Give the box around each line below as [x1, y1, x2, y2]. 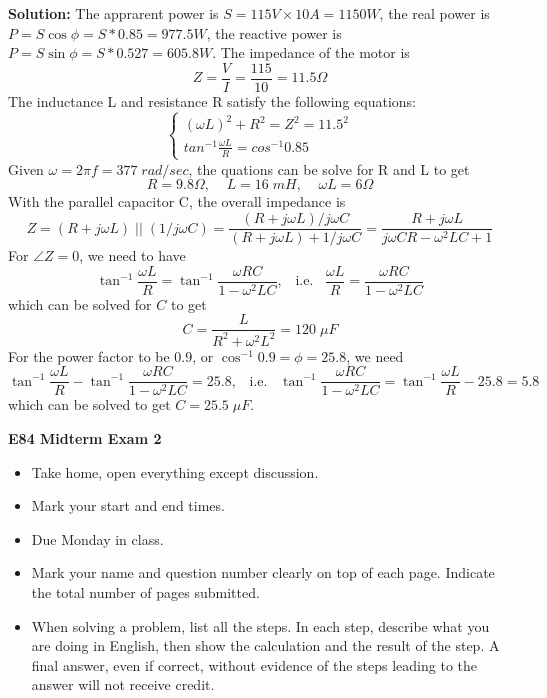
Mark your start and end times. [31, 495, 225, 516]
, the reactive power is [206, 22, 342, 43]
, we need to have [79, 245, 186, 266]
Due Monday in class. [31, 528, 164, 549]
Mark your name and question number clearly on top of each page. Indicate [31, 562, 495, 583]
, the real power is [379, 3, 490, 23]
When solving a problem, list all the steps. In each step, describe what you [31, 615, 490, 636]
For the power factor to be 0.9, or [8, 345, 214, 366]
